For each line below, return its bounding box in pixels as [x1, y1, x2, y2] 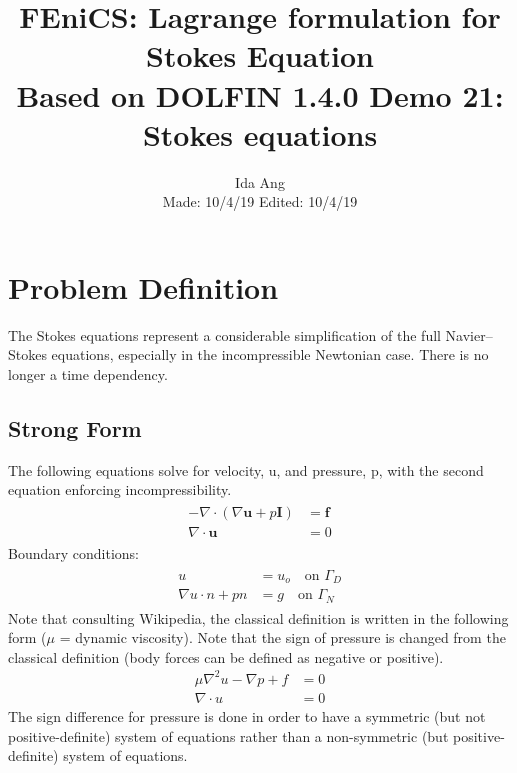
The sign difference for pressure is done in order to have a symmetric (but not [8, 706, 486, 727]
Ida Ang [235, 171, 285, 192]
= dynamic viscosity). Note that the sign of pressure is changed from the [59, 627, 506, 648]
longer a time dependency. [8, 364, 168, 384]
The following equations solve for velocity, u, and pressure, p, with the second [8, 459, 484, 480]
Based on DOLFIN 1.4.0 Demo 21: [16, 74, 504, 115]
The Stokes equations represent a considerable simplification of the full [8, 324, 441, 345]
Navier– [445, 324, 493, 345]
